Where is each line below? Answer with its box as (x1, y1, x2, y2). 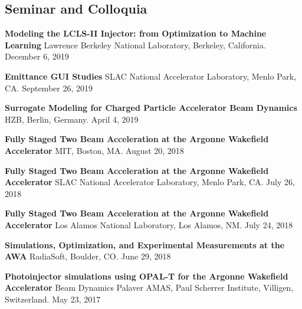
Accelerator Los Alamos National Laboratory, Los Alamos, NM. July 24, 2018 (5, 218, 293, 231)
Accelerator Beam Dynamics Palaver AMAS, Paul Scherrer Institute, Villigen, (5, 281, 294, 294)
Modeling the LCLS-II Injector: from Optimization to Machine (5, 27, 267, 40)
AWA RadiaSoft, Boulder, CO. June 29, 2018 (5, 250, 171, 262)
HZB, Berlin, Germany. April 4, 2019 (5, 113, 139, 125)
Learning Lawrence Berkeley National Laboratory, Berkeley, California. (5, 38, 266, 51)
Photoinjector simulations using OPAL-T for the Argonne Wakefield (5, 269, 288, 282)
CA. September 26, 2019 (5, 81, 93, 94)
